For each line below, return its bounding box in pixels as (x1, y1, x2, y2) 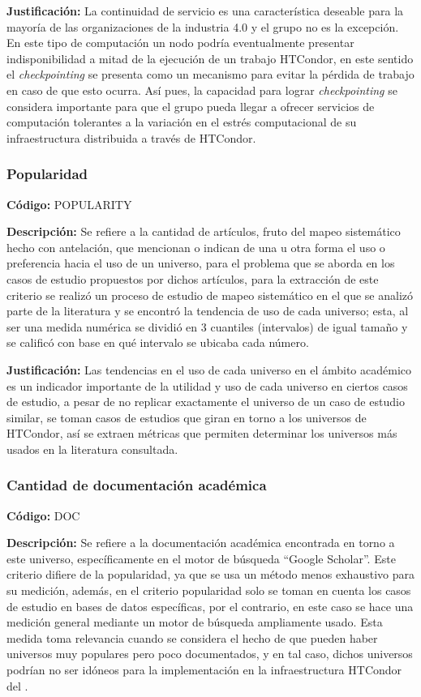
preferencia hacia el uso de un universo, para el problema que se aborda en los (6, 254, 395, 272)
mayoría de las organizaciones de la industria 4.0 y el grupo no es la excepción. (6, 18, 399, 35)
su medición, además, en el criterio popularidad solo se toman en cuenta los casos (6, 582, 411, 599)
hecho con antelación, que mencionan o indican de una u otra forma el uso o (6, 238, 385, 255)
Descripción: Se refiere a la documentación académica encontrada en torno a (6, 534, 395, 551)
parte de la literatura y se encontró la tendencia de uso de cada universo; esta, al (6, 302, 409, 319)
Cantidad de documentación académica (6, 475, 267, 495)
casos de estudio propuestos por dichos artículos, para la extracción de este (6, 270, 379, 287)
